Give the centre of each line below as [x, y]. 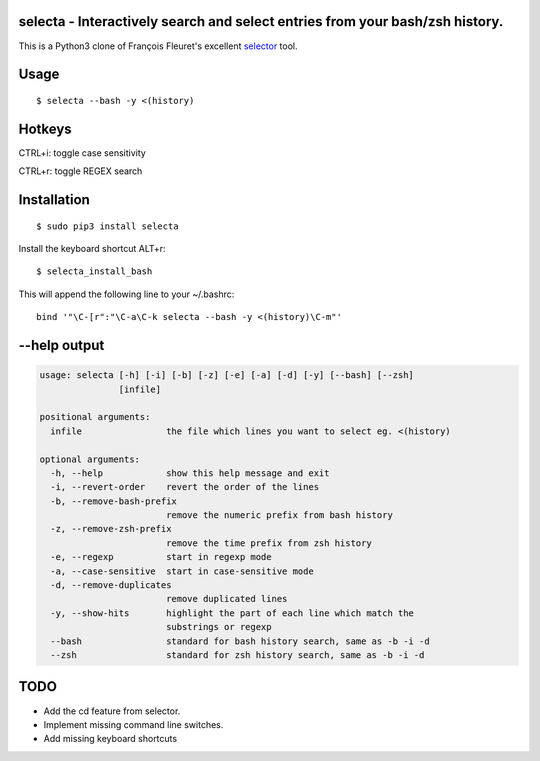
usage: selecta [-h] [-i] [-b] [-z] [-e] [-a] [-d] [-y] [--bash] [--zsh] [227, 375]
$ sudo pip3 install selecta [107, 226]
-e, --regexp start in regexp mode [161, 557]
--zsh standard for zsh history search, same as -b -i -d [237, 655]
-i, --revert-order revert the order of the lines [185, 487]
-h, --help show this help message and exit [190, 473]
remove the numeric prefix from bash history [279, 515]
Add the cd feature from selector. [112, 711]
